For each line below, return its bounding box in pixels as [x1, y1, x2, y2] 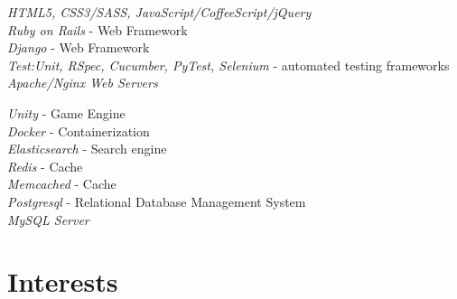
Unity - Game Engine [7, 103, 126, 122]
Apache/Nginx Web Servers [7, 73, 158, 92]
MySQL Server [7, 210, 89, 229]
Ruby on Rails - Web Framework [7, 20, 188, 39]
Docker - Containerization [7, 121, 150, 140]
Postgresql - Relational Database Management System [7, 192, 306, 210]
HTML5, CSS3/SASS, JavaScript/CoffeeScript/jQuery [7, 3, 312, 21]
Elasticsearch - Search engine [7, 139, 167, 158]
